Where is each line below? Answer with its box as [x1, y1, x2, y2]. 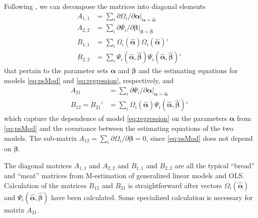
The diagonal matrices [4, 160, 72, 170]
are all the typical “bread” [174, 160, 255, 170]
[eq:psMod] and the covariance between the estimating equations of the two [4, 122, 234, 133]
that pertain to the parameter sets [4, 65, 108, 76]
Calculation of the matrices [4, 180, 87, 190]
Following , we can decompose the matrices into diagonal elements [4, 1, 206, 11]
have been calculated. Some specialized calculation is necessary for [51, 192, 253, 202]
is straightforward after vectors [128, 180, 222, 190]
